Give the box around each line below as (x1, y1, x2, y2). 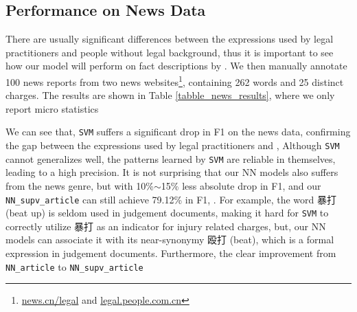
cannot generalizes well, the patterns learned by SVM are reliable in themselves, (5, 151, 336, 166)
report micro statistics (5, 101, 99, 115)
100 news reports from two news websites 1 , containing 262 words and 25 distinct (5, 72, 344, 89)
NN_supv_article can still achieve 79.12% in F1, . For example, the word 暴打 (5, 192, 337, 206)
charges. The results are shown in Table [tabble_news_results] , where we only (5, 88, 335, 102)
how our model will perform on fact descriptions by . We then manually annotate (5, 58, 347, 73)
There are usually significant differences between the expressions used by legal (5, 32, 334, 46)
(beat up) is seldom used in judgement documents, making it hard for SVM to (5, 205, 329, 220)
